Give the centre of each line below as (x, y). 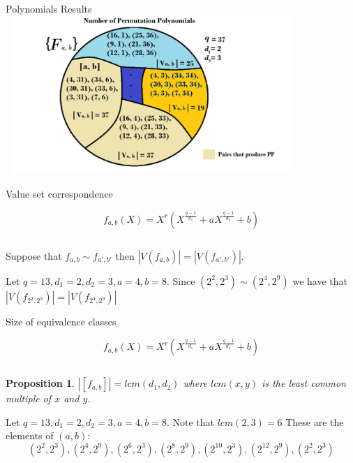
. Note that (190, 421)
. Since (181, 280)
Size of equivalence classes (61, 321)
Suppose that (34, 255)
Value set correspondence (59, 193)
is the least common (304, 383)
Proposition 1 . (40, 383)
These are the (315, 421)
